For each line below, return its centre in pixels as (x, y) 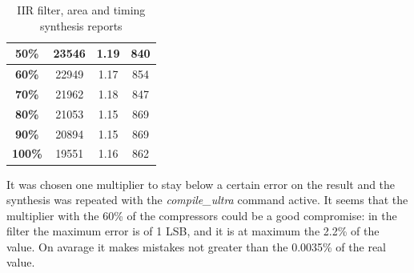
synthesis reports (81, 25)
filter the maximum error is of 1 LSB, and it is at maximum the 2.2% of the (193, 231)
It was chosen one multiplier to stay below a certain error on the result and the (201, 184)
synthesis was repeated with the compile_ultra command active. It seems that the (207, 200)
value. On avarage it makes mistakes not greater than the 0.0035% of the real (196, 246)
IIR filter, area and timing (81, 10)
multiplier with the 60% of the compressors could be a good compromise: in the (202, 215)
